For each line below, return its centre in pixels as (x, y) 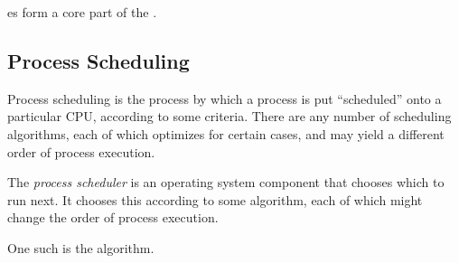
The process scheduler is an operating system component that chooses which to (226, 182)
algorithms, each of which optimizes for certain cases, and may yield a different (226, 133)
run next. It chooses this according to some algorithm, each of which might (215, 199)
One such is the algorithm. (81, 247)
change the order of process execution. (113, 217)
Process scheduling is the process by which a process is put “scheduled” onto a (225, 98)
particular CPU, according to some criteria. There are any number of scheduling (229, 116)
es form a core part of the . (82, 12)
